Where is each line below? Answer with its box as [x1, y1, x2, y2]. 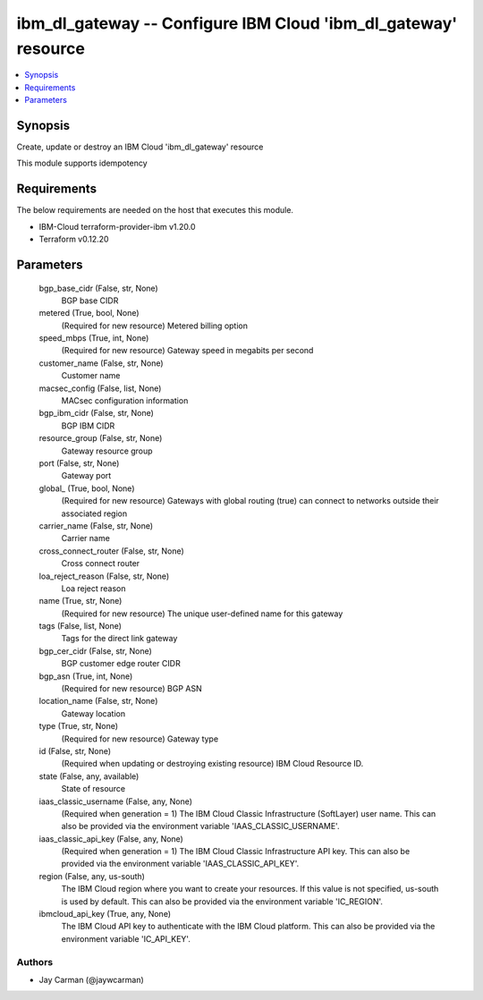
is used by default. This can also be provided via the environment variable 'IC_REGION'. [61, 895, 384, 907]
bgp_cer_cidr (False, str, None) [38, 645, 152, 657]
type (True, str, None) [38, 721, 119, 732]
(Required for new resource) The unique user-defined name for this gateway [61, 608, 343, 619]
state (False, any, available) [38, 770, 140, 782]
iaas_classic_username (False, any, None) [38, 796, 192, 807]
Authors [16, 955, 54, 968]
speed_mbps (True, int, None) [38, 333, 149, 343]
